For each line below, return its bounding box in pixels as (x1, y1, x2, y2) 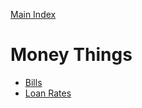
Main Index (10, 9, 57, 20)
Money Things (10, 44, 133, 66)
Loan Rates (24, 87, 72, 99)
